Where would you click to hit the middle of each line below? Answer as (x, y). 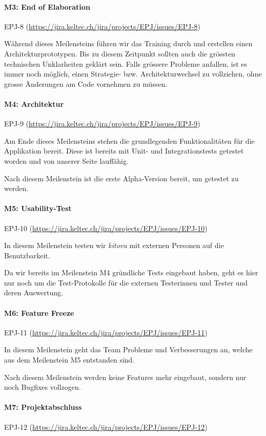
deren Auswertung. (34, 292)
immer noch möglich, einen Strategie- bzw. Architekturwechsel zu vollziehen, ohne (133, 74)
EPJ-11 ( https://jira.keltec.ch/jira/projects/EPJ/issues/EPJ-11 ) (106, 332)
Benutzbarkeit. (27, 255)
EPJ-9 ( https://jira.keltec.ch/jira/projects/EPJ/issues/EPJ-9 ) (102, 124)
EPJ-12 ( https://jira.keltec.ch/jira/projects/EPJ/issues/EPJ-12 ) (106, 426)
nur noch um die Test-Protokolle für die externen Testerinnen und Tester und (126, 282)
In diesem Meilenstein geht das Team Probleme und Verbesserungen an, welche (128, 349)
